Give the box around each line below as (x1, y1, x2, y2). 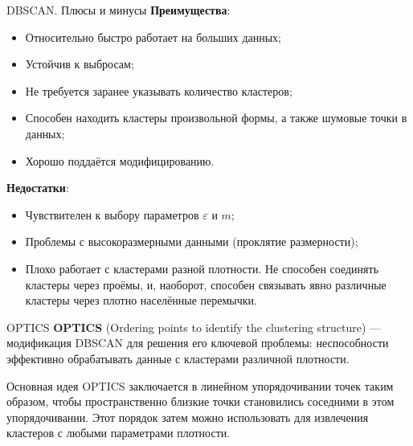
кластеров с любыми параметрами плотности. (6, 424, 231, 441)
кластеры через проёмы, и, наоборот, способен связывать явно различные (25, 276, 386, 293)
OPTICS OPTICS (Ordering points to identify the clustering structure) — (6, 318, 382, 335)
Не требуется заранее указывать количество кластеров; (25, 82, 292, 99)
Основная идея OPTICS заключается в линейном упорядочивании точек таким (6, 377, 394, 394)
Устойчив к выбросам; (25, 55, 134, 72)
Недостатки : (6, 179, 69, 196)
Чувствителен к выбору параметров (25, 206, 199, 223)
